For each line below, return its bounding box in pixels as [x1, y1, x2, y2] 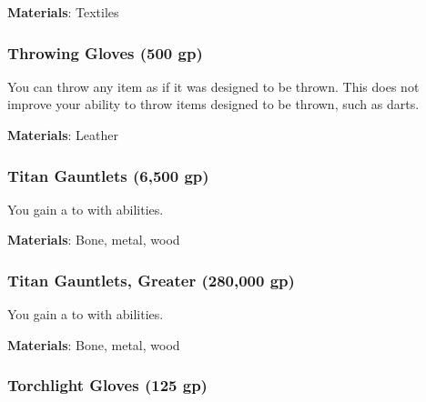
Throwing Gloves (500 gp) [7, 41, 203, 64]
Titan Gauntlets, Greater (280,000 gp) [7, 268, 295, 291]
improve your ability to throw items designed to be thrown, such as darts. [7, 95, 420, 114]
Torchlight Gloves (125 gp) [7, 374, 208, 397]
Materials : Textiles [7, 3, 119, 21]
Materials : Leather [7, 126, 118, 144]
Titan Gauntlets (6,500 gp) [7, 164, 209, 186]
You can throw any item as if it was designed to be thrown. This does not [7, 76, 420, 95]
